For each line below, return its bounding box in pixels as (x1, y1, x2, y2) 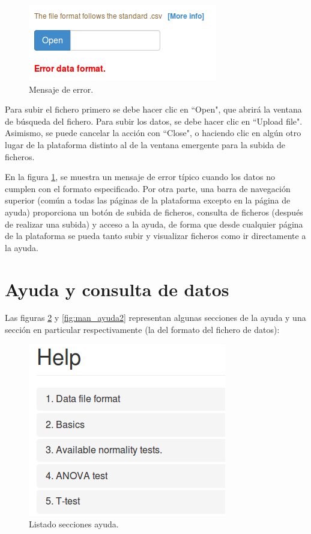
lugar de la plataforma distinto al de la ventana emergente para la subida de (5, 138, 285, 151)
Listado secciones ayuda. (29, 518, 119, 530)
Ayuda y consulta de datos (5, 276, 229, 301)
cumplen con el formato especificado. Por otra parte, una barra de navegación (5, 182, 291, 194)
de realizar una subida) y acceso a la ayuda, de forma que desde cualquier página (5, 217, 303, 230)
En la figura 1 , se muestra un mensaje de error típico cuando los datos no (5, 170, 275, 183)
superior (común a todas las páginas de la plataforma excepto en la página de (5, 194, 291, 206)
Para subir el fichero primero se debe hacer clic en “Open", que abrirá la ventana (5, 103, 302, 116)
